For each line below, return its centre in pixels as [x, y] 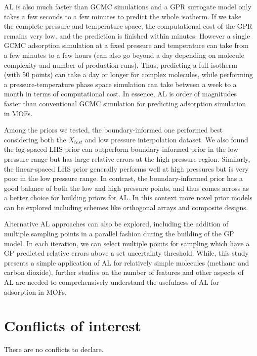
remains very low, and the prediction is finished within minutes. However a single [127, 35]
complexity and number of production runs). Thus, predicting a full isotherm [121, 65]
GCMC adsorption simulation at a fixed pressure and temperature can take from [126, 45]
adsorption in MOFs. [35, 291]
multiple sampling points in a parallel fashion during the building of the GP [119, 234]
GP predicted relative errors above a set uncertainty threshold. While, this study [127, 253]
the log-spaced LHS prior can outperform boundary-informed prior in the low [121, 149]
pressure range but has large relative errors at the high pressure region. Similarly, [127, 158]
